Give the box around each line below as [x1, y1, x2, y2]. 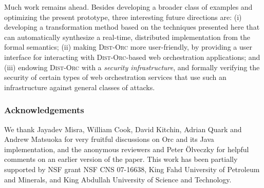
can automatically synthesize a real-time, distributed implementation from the [4, 31, 251, 42]
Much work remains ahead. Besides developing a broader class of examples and [4, 2, 253, 12]
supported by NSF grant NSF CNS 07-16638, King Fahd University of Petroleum [4, 163, 260, 174]
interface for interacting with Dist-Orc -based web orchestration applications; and [4, 51, 260, 62]
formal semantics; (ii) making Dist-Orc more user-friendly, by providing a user [4, 41, 252, 52]
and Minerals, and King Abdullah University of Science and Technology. [4, 174, 232, 184]
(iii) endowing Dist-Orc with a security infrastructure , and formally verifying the [4, 61, 260, 72]
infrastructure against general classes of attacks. [4, 81, 155, 92]
